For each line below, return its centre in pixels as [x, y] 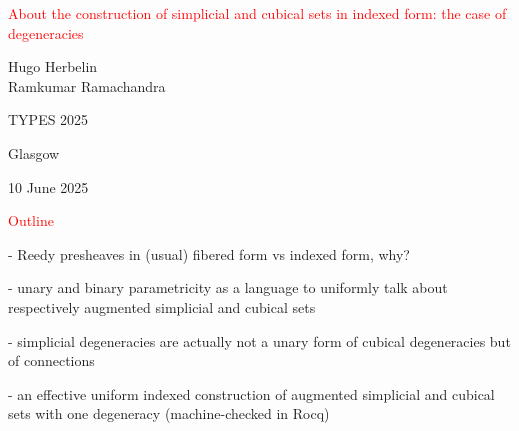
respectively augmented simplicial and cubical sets [162, 306]
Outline [31, 220]
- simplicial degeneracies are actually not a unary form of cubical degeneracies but [259, 340]
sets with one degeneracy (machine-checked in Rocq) [169, 413]
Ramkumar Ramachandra [87, 85]
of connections [51, 360]
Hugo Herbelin [53, 66]
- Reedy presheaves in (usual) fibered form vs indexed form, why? [209, 253]
